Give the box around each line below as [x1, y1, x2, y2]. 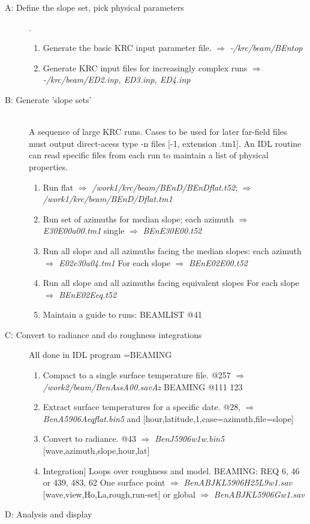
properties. [29, 160, 68, 173]
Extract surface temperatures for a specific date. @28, [43, 400, 241, 413]
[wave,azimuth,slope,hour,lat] [43, 444, 150, 457]
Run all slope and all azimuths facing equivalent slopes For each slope [43, 276, 299, 289]
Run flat [43, 180, 74, 193]
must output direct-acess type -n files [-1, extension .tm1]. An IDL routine [29, 137, 302, 149]
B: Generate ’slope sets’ [5, 93, 92, 106]
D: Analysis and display [5, 508, 92, 520]
